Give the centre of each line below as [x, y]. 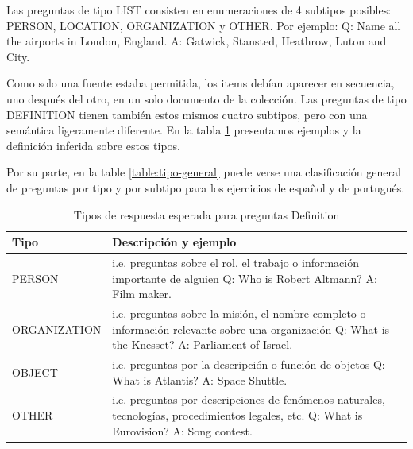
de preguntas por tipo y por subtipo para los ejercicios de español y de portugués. [206, 187]
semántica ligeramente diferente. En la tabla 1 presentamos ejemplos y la [184, 130]
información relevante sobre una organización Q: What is [251, 329]
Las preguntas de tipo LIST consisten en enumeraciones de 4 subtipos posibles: [199, 10]
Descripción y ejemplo [174, 242]
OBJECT [35, 372]
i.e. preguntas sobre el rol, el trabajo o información [235, 262]
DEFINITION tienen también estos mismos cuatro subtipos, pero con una [187, 114]
